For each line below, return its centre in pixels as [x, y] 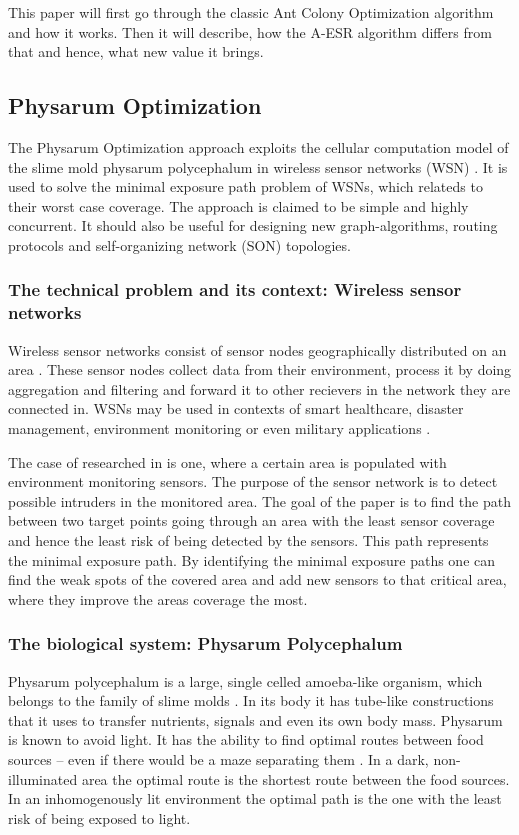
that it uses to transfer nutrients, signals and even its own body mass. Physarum [255, 719]
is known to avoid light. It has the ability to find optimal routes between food [246, 739]
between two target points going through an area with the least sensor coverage [251, 520]
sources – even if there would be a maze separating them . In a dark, [218, 759]
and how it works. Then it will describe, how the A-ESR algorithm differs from [250, 31]
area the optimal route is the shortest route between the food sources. [295, 778]
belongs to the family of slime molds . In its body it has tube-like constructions [251, 700]
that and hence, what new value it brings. [136, 51]
